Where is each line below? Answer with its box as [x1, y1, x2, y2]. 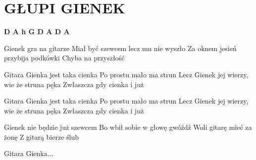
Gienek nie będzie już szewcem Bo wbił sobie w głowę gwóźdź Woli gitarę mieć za [4, 122, 252, 132]
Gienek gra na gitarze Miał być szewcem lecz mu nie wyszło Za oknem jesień [4, 43, 237, 53]
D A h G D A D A [4, 26, 70, 37]
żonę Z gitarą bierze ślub [4, 131, 79, 142]
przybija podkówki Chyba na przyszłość [4, 53, 125, 63]
